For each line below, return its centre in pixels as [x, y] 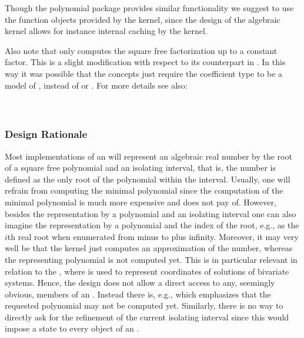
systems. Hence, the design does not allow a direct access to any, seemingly [140, 283]
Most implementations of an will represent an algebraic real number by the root [148, 156]
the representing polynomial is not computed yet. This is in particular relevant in [151, 259]
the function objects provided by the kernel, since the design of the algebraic [143, 19]
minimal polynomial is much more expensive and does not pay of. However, [141, 202]
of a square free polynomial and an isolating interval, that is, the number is [140, 168]
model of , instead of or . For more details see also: [96, 85]
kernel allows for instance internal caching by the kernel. [106, 31]
